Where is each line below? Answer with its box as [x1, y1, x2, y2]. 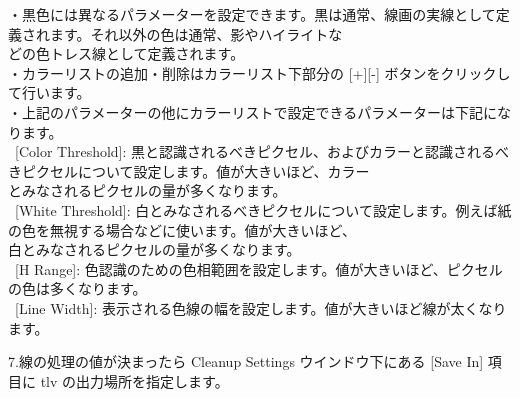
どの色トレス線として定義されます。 [8, 43, 245, 64]
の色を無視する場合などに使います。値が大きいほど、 [8, 219, 356, 240]
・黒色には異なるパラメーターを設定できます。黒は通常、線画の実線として [8, 4, 496, 24]
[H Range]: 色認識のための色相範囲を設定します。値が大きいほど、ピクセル [14, 258, 503, 279]
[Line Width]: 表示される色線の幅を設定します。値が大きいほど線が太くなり [14, 297, 507, 318]
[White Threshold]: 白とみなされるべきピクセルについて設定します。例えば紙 [14, 199, 512, 220]
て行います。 [8, 82, 91, 103]
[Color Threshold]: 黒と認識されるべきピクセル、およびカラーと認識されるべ [14, 141, 510, 162]
